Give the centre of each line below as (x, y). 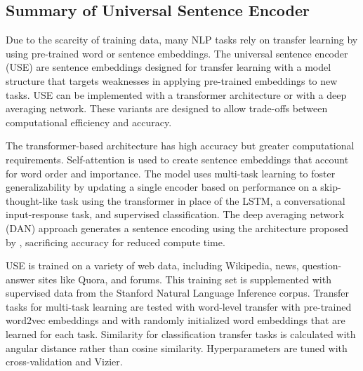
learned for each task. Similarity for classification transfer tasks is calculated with (181, 334)
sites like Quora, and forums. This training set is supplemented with (185, 279)
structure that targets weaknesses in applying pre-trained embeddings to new (172, 80)
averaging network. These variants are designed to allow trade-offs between (167, 108)
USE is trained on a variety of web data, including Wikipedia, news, (152, 265)
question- (322, 265)
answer (20, 279)
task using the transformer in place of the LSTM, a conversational (203, 200)
